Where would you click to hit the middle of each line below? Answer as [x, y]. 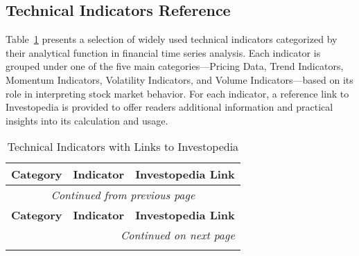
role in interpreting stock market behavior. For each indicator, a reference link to [177, 93]
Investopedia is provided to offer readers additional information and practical [169, 107]
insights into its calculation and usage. [87, 120]
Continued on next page [177, 235]
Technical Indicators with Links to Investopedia [123, 147]
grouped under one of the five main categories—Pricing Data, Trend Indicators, [175, 66]
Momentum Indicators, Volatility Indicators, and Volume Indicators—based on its [179, 79]
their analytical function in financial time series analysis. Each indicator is [163, 52]
